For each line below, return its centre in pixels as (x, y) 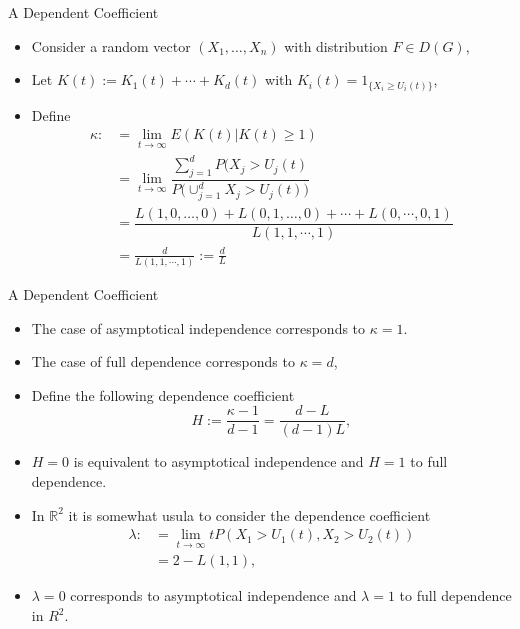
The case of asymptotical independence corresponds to (198, 327)
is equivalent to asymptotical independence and (218, 461)
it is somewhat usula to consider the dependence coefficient (249, 514)
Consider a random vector (111, 45)
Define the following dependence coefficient (163, 394)
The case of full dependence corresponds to (163, 361)
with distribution (336, 45)
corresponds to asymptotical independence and (213, 595)
